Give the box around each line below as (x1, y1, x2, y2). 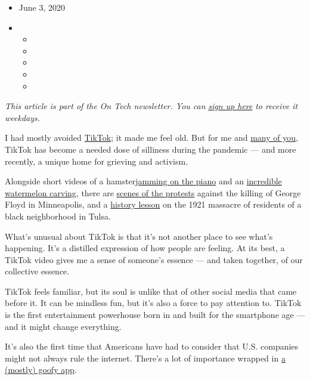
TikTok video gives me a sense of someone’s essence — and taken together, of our (5, 253, 303, 265)
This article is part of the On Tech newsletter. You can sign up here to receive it (5, 100, 298, 112)
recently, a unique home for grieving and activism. (5, 155, 188, 167)
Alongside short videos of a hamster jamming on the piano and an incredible (5, 175, 282, 187)
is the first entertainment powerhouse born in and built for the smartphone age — (5, 308, 305, 321)
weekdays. (5, 111, 41, 123)
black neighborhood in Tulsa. (5, 209, 111, 222)
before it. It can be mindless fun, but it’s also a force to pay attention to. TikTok (5, 296, 302, 309)
